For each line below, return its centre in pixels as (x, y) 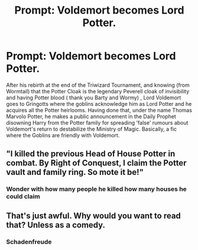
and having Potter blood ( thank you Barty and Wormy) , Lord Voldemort (94, 98)
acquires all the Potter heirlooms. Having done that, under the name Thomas (99, 110)
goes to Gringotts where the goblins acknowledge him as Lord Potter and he (99, 103)
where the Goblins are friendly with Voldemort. (63, 135)
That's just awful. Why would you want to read (94, 215)
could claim (23, 197)
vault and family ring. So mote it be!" (75, 172)
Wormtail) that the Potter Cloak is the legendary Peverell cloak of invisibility (98, 91)
